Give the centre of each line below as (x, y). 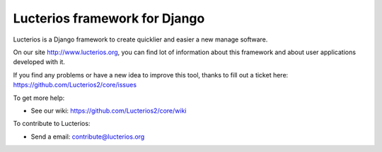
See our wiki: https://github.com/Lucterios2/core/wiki (109, 110)
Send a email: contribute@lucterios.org (88, 137)
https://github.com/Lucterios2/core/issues (75, 85)
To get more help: (39, 98)
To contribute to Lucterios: (52, 124)
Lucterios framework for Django (109, 18)
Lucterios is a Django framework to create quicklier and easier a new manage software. (140, 39)
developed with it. (39, 62)
